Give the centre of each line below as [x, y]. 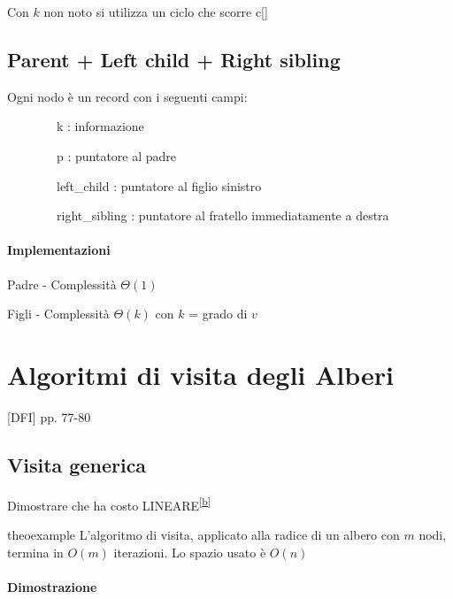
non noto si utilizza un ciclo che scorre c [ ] [156, 12]
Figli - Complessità [58, 314]
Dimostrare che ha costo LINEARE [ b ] [109, 503]
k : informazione [100, 126]
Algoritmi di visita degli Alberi [201, 374]
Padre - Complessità [62, 284]
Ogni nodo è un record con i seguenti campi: [127, 96]
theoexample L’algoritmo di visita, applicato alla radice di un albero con [203, 534]
